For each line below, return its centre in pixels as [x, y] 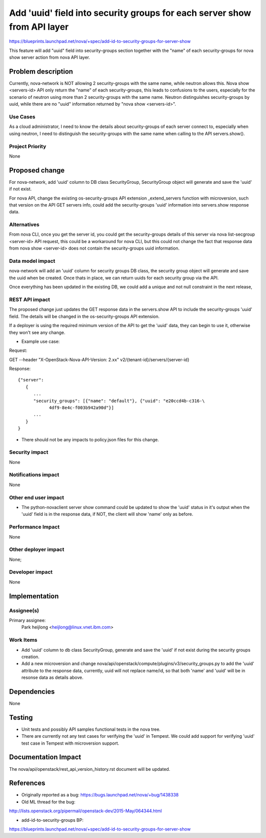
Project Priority [28, 146]
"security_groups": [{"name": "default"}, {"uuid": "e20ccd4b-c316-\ [119, 401]
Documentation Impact [45, 757]
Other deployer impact [37, 549]
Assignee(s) [24, 610]
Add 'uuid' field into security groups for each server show [130, 13]
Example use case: [41, 341]
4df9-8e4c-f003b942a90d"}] [82, 408]
